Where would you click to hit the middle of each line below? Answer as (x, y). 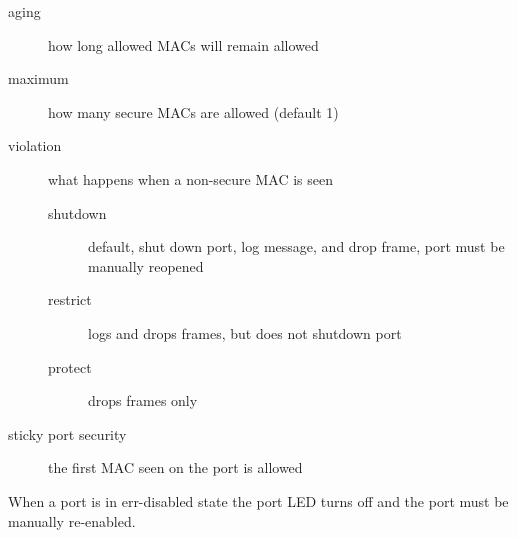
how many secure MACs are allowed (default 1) (193, 111)
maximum (38, 78)
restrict (70, 299)
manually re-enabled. (72, 520)
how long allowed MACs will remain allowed (183, 44)
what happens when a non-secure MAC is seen (190, 178)
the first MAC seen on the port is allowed (175, 467)
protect (70, 366)
